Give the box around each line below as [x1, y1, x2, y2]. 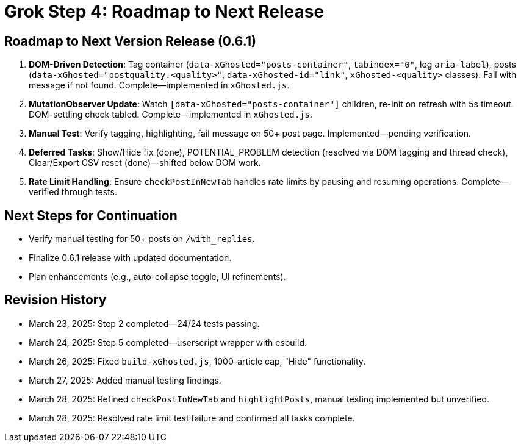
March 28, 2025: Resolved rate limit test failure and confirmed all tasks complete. [29, 412, 355, 423]
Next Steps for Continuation [4, 207, 178, 223]
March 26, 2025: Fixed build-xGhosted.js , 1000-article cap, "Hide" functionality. [29, 356, 366, 367]
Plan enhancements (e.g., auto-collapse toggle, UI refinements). [29, 271, 286, 282]
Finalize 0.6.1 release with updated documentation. [29, 252, 232, 263]
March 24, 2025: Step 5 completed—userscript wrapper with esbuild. [29, 337, 307, 348]
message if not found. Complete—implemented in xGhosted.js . [29, 80, 290, 91]
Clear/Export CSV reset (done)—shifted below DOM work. [29, 157, 261, 168]
